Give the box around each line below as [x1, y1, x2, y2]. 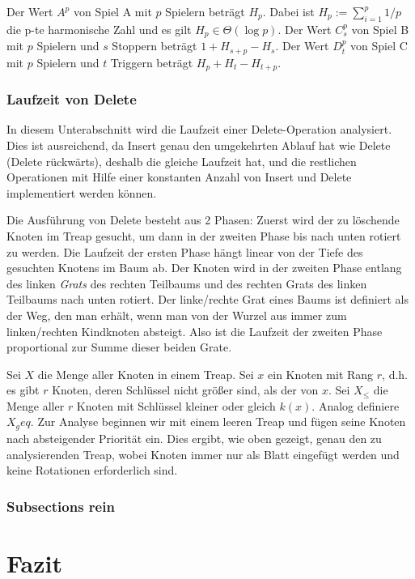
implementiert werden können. [6, 184, 157, 201]
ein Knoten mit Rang [268, 365, 374, 382]
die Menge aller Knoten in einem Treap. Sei [37, 365, 254, 382]
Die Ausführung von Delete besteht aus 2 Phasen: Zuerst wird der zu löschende [6, 211, 400, 228]
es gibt [6, 381, 40, 398]
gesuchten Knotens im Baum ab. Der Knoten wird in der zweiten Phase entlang [6, 259, 402, 276]
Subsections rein [6, 496, 115, 516]
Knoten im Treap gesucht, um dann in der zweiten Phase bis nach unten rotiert [6, 227, 401, 244]
